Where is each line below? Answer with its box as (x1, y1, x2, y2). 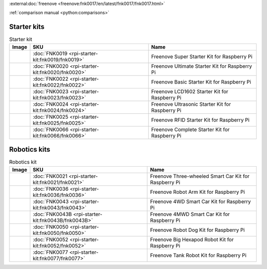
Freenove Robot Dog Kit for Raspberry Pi (150, 226, 245, 233)
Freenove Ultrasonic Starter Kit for (151, 100, 231, 107)
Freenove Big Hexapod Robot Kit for (150, 236, 234, 243)
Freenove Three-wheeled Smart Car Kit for (150, 173, 250, 179)
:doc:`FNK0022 (33, 75, 69, 82)
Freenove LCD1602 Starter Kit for (151, 88, 228, 95)
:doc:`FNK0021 (33, 173, 68, 179)
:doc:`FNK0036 (33, 185, 69, 192)
